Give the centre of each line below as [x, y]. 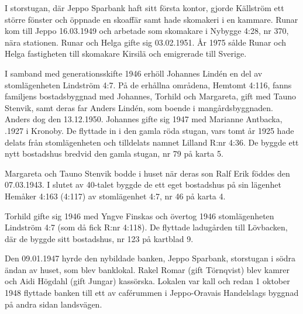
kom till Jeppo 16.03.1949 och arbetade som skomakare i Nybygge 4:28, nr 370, [147, 31]
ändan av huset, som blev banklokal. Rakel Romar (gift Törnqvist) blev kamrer [147, 269]
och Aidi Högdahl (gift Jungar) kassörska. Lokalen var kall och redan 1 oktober [147, 281]
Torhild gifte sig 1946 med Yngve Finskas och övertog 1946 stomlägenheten [140, 215]
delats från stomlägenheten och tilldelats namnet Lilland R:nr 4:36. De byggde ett [152, 142]
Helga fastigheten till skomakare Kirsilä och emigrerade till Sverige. [126, 54]
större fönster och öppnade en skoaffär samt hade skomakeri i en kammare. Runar [151, 19]
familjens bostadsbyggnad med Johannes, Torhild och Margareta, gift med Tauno [151, 96]
